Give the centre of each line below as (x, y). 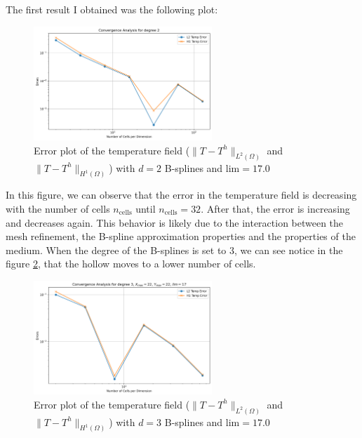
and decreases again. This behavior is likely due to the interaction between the (175, 222)
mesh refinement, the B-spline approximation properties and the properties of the (181, 236)
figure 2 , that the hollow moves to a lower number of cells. (131, 264)
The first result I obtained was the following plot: (112, 9)
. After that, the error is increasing (275, 208)
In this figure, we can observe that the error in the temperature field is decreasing (181, 195)
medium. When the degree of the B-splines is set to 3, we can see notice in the (174, 250)
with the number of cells (58, 208)
